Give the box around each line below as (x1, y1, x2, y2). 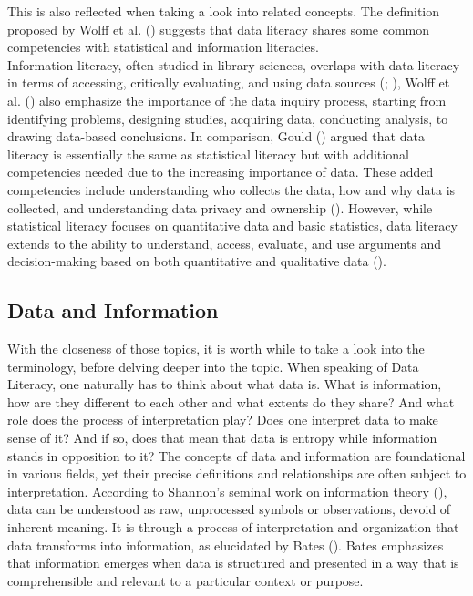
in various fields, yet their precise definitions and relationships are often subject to (7, 464, 467, 483)
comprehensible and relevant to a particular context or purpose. (7, 570, 364, 590)
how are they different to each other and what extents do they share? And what (7, 392, 455, 411)
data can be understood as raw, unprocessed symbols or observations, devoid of (7, 499, 451, 519)
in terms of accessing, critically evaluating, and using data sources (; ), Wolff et (7, 73, 450, 92)
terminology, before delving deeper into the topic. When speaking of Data (7, 356, 419, 375)
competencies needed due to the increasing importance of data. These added (7, 162, 434, 181)
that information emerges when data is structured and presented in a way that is (7, 553, 459, 572)
